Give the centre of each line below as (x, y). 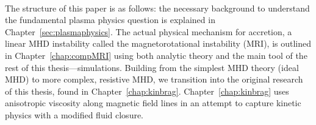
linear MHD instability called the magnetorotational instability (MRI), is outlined (158, 43)
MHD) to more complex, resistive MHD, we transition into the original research (154, 79)
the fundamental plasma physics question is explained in (110, 20)
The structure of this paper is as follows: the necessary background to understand (157, 8)
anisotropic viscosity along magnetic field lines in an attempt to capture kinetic (153, 103)
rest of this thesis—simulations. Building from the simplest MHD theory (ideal (152, 67)
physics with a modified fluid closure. (74, 114)
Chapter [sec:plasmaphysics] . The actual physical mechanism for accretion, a (149, 31)
